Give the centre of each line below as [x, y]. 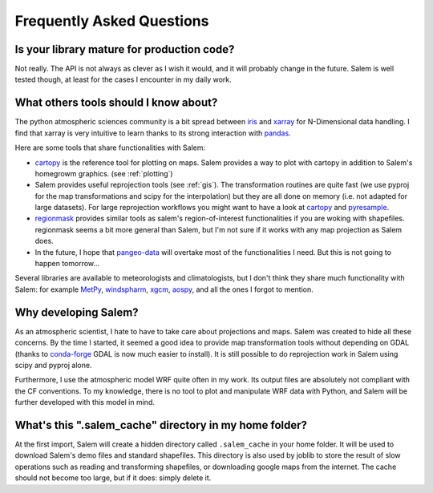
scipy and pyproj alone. [53, 365]
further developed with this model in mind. [85, 402]
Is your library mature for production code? [125, 49]
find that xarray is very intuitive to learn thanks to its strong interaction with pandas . [153, 133]
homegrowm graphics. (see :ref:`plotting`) [104, 173]
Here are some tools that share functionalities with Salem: [110, 147]
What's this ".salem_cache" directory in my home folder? [161, 425]
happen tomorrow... [67, 264]
